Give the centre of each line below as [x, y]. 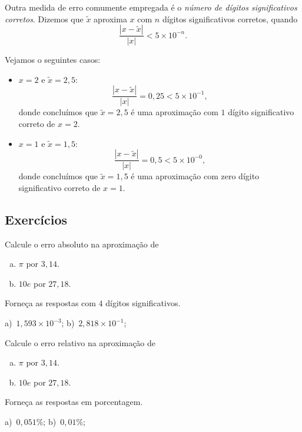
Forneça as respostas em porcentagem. [74, 402]
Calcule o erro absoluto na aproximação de [82, 244]
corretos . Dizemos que [44, 19]
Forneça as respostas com [50, 303]
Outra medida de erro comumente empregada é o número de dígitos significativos [151, 7]
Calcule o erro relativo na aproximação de [80, 342]
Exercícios [36, 219]
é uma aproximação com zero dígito [195, 176]
